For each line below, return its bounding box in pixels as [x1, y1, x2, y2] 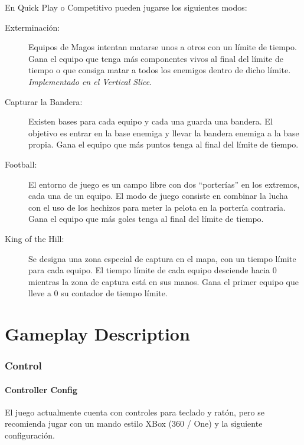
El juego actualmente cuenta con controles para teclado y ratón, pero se [5, 405, 264, 418]
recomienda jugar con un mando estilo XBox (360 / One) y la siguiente [5, 417, 263, 430]
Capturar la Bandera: [5, 95, 83, 107]
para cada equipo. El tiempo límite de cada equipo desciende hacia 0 [28, 264, 277, 276]
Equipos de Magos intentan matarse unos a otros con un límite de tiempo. [28, 41, 297, 53]
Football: [5, 158, 37, 170]
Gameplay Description [5, 322, 190, 346]
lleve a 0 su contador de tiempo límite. [28, 287, 168, 299]
